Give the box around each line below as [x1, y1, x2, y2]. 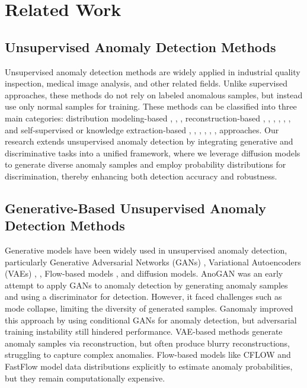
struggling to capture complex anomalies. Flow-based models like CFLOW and [5, 348, 291, 361]
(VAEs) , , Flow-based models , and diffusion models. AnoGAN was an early [5, 267, 283, 280]
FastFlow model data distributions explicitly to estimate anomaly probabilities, [5, 360, 293, 373]
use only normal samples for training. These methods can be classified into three [5, 100, 297, 113]
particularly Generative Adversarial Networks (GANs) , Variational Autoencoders [5, 255, 301, 268]
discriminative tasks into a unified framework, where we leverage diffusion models [5, 146, 300, 159]
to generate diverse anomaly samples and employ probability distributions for [5, 158, 286, 171]
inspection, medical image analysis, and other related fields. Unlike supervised [5, 77, 287, 89]
